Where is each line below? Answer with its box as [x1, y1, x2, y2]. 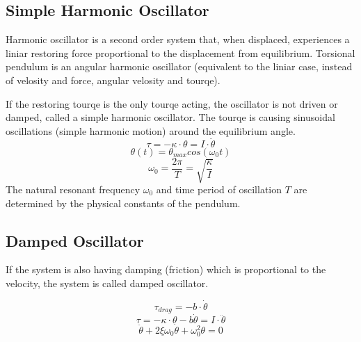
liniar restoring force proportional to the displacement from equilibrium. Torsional [6, 45, 355, 60]
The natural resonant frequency [6, 181, 141, 196]
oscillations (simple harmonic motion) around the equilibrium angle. [6, 123, 296, 138]
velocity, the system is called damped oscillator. [6, 275, 209, 290]
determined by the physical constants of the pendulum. [6, 195, 241, 210]
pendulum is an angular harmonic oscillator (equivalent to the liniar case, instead [6, 59, 353, 74]
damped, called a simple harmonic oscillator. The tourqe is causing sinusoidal [6, 110, 335, 124]
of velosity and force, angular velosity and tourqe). [6, 72, 220, 87]
